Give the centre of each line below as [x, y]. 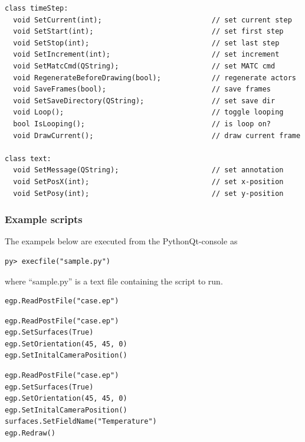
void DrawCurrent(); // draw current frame [157, 135]
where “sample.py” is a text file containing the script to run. [114, 281]
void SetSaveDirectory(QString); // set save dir [144, 101]
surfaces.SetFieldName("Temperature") [81, 422]
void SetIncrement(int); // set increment [146, 55]
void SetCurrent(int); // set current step [152, 20]
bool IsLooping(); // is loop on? [142, 124]
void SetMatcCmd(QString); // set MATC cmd [144, 66]
